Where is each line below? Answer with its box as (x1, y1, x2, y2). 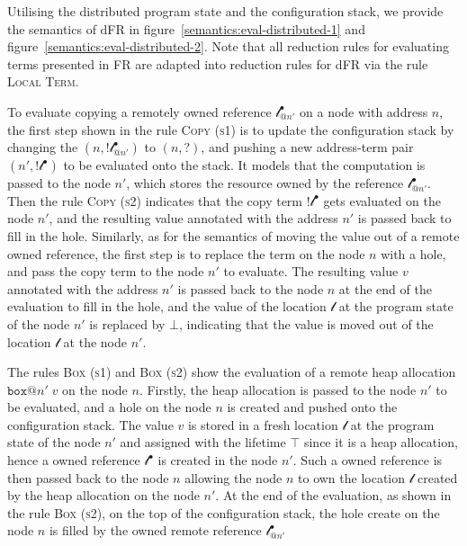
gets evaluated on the (323, 191, 441, 210)
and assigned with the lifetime (120, 433, 286, 452)
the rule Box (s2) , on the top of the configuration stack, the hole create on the (7, 503, 440, 522)
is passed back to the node (177, 279, 324, 298)
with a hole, (381, 244, 446, 263)
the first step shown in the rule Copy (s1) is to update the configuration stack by (7, 120, 454, 139)
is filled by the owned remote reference (49, 521, 262, 540)
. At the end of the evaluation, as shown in (215, 486, 452, 505)
